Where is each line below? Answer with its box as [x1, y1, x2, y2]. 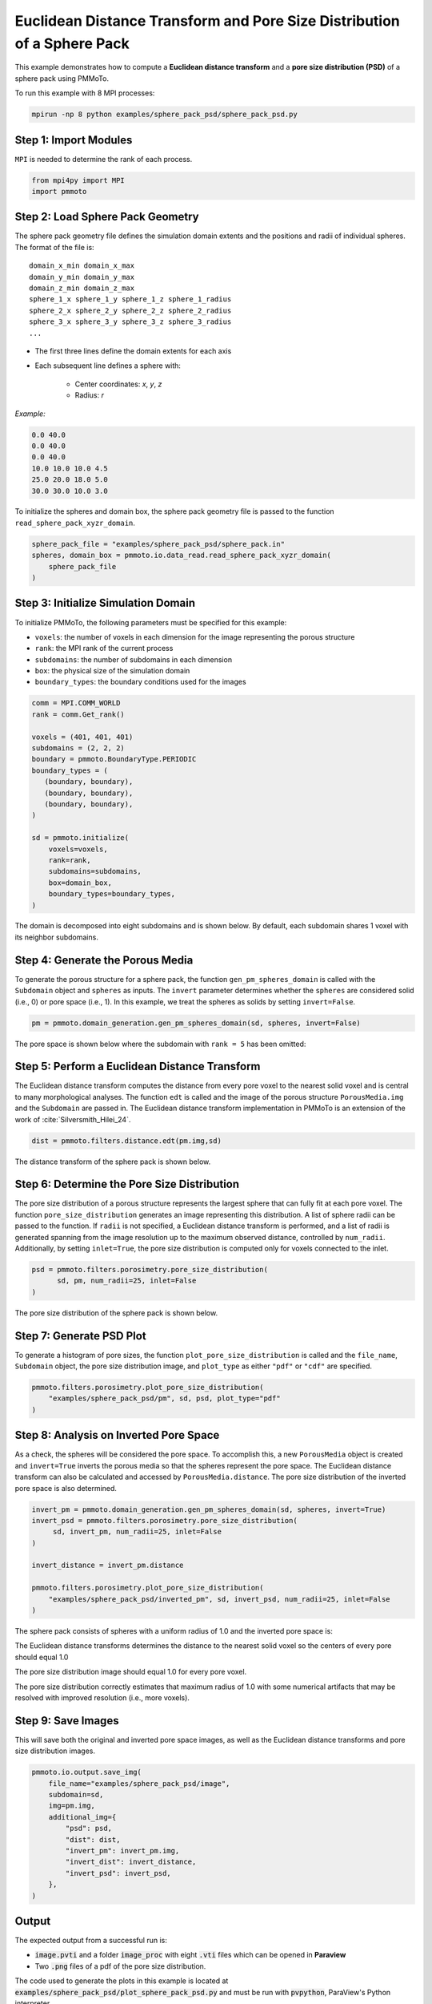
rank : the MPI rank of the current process [34, 644, 174, 653]
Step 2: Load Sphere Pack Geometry [14, 210, 199, 224]
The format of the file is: [14, 242, 95, 252]
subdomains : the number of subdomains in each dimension [34, 654, 232, 665]
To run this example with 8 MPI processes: [14, 88, 155, 98]
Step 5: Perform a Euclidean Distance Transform [14, 1060, 261, 1073]
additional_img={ [48, 1812, 117, 1821]
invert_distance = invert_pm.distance [31, 1561, 184, 1570]
